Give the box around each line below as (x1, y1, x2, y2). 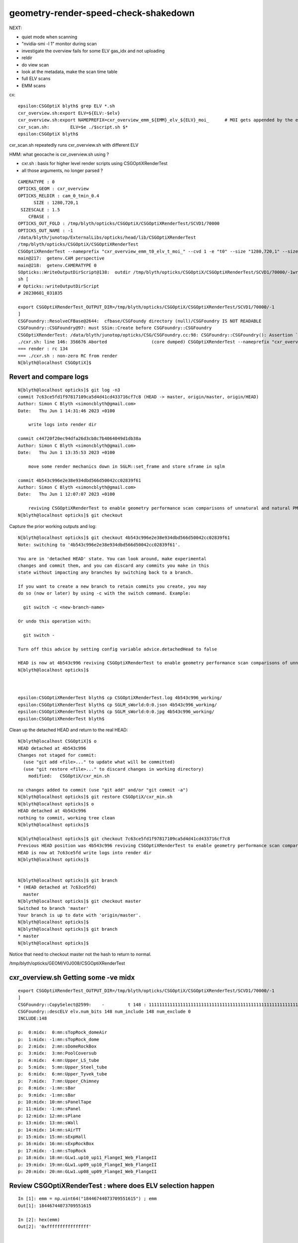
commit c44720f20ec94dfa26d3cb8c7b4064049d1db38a (18, 436, 142, 442)
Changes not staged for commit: (18, 752, 97, 758)
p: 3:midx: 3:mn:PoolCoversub (18, 1051, 97, 1056)
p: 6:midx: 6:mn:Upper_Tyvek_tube (18, 1071, 107, 1077)
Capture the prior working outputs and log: (9, 523, 97, 529)
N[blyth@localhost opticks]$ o (18, 801, 94, 806)
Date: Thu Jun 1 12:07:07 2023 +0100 (18, 491, 115, 497)
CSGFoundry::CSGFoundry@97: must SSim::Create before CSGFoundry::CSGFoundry (18, 325, 212, 331)
